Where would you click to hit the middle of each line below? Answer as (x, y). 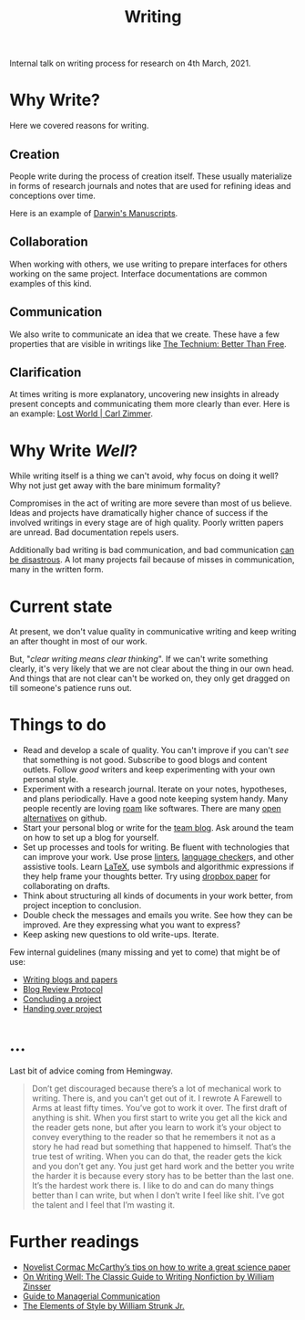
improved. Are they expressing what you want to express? (132, 925)
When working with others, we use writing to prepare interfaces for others (148, 264)
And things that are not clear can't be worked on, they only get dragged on (150, 678)
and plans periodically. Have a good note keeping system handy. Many (155, 799)
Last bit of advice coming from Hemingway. (91, 1071)
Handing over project (62, 1009)
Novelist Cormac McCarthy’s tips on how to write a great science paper (157, 1267)
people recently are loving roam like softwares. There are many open (152, 809)
